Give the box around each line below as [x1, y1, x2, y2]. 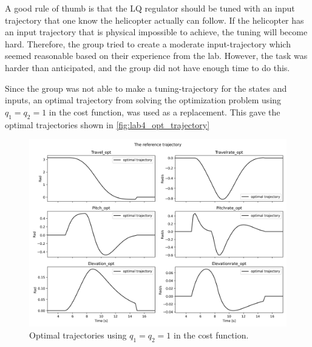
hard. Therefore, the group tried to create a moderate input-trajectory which [5, 37, 291, 50]
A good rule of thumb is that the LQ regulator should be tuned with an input [5, 2, 295, 14]
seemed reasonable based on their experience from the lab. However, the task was [5, 49, 308, 62]
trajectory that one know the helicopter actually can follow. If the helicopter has [5, 13, 304, 26]
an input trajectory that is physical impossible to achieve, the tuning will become [5, 26, 308, 38]
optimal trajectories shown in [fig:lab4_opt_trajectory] [5, 118, 210, 131]
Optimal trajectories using [29, 328, 127, 341]
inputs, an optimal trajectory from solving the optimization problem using [5, 94, 282, 106]
